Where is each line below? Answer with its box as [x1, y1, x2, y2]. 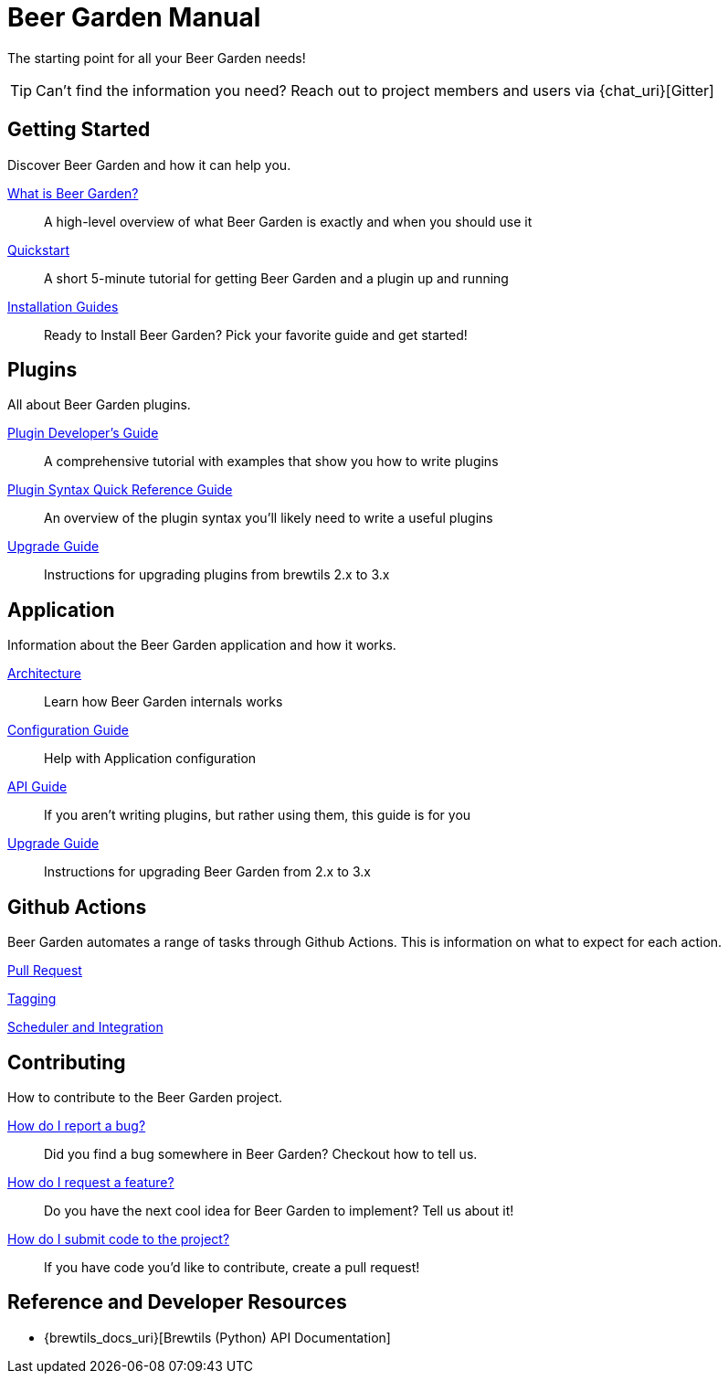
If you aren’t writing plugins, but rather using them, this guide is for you [44, 807, 471, 823]
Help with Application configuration [44, 750, 257, 767]
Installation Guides [7, 298, 119, 314]
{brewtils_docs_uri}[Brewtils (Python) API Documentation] [44, 1329, 391, 1345]
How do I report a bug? [7, 1117, 146, 1133]
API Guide [7, 779, 68, 795]
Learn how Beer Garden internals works [44, 694, 283, 710]
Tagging [7, 991, 57, 1007]
